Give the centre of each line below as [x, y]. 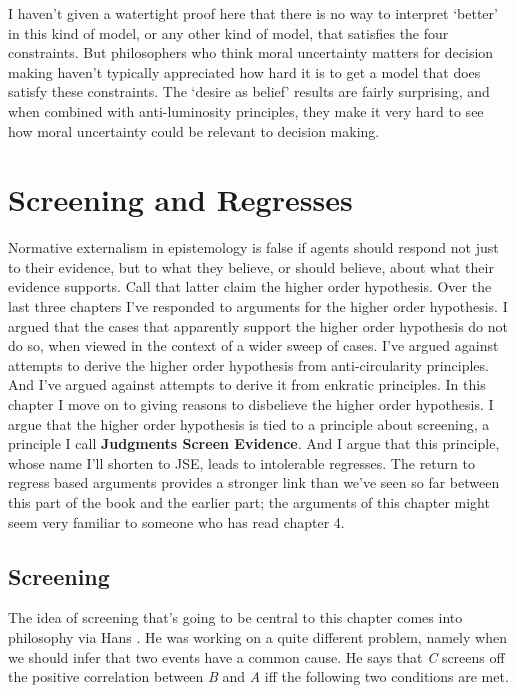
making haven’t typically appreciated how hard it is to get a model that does [244, 71]
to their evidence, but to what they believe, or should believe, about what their [251, 266]
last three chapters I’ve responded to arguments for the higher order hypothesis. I [258, 306]
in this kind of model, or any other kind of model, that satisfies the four [228, 32]
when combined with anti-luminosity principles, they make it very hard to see [246, 110]
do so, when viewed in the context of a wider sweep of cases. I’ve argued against [253, 345]
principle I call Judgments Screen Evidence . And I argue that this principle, [254, 443]
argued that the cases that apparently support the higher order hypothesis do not [258, 325]
